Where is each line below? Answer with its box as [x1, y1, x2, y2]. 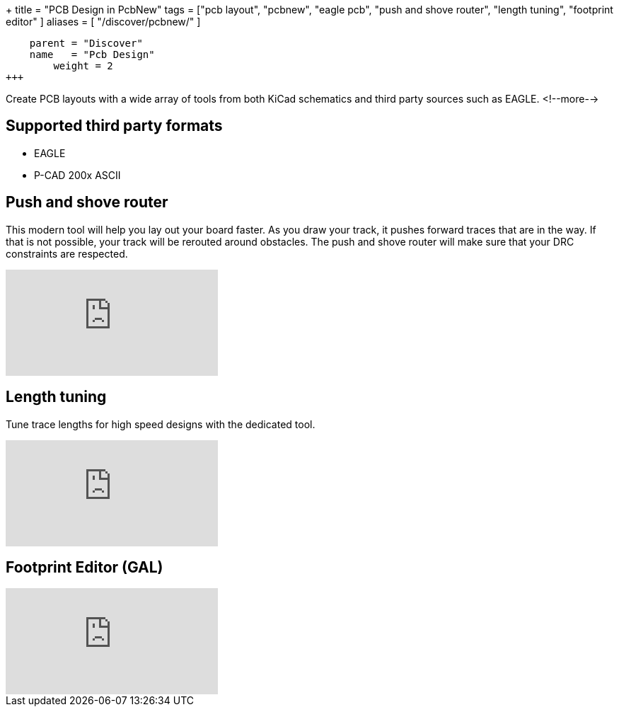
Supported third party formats [6, 117, 223, 135]
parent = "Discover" [29, 38, 143, 49]
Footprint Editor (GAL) [6, 558, 163, 576]
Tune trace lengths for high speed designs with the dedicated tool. [6, 418, 316, 430]
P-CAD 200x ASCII [34, 168, 121, 181]
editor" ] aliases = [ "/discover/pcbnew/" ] [6, 16, 201, 28]
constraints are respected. [6, 247, 128, 260]
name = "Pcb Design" [29, 49, 155, 60]
